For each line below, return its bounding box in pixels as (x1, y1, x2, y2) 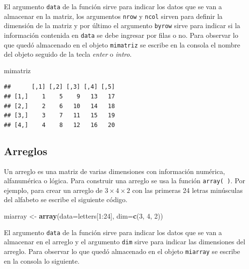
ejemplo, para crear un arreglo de (4, 185, 103, 195)
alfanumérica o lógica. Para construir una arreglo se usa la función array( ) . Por (4, 175, 246, 186)
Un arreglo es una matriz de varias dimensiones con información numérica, (4, 166, 225, 176)
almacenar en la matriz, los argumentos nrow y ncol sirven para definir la (4, 11, 223, 21)
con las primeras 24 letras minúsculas (132, 185, 243, 195)
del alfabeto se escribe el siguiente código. (4, 194, 127, 205)
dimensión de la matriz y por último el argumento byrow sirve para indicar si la (4, 20, 240, 31)
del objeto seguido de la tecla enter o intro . (4, 49, 132, 59)
